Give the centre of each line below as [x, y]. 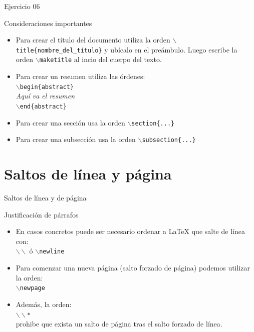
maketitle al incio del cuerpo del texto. [100, 59]
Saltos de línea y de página [45, 198]
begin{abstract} [47, 87]
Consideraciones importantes [48, 23]
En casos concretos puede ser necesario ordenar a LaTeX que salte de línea [130, 231]
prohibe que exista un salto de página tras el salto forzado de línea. [119, 324]
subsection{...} [169, 140]
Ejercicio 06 [22, 6]
